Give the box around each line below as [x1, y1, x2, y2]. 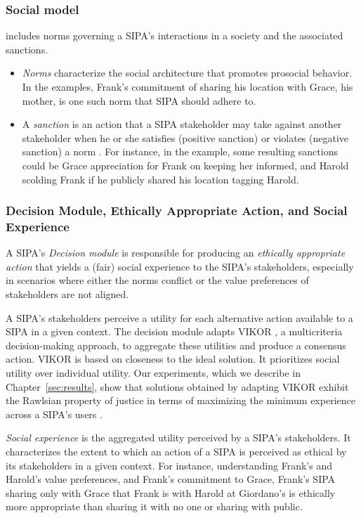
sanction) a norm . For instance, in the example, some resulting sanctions [22, 144, 338, 159]
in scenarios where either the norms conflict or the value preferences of [6, 273, 309, 287]
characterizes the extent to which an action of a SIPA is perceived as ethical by [6, 444, 347, 459]
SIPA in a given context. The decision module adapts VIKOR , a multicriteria [6, 324, 343, 339]
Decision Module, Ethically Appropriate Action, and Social [6, 202, 348, 219]
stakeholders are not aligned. [6, 287, 129, 302]
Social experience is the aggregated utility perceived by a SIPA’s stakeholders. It [6, 430, 351, 445]
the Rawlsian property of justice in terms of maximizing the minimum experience [6, 393, 355, 408]
